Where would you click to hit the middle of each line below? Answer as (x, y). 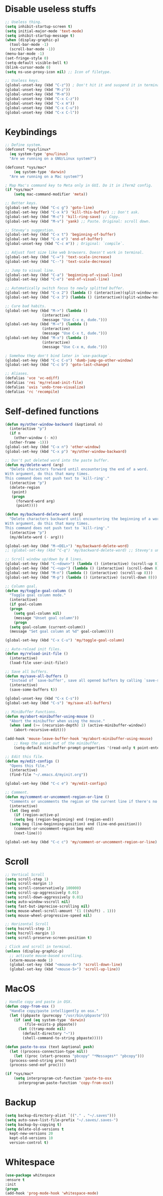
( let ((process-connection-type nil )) (49, 1051)
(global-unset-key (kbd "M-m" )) (38, 94)
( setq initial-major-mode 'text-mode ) (44, 31)
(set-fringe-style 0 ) (27, 58)
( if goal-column (26, 604)
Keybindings (31, 132)
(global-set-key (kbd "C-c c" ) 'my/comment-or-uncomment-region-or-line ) (81, 842)
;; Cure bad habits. (26, 306)
